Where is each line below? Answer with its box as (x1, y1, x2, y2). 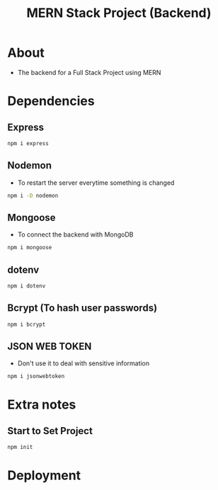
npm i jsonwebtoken (7, 373, 65, 380)
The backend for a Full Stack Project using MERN (17, 68, 161, 76)
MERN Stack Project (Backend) (26, 5, 212, 21)
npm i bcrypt (7, 321, 46, 328)
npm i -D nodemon (7, 192, 59, 199)
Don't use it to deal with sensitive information (17, 359, 150, 367)
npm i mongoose (7, 244, 52, 251)
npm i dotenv (7, 283, 46, 290)
